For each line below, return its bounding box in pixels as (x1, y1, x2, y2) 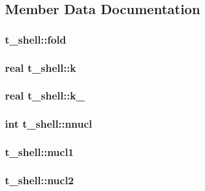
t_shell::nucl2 (5, 172, 74, 187)
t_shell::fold (5, 31, 66, 47)
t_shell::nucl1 (5, 144, 74, 160)
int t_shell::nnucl (5, 116, 93, 131)
